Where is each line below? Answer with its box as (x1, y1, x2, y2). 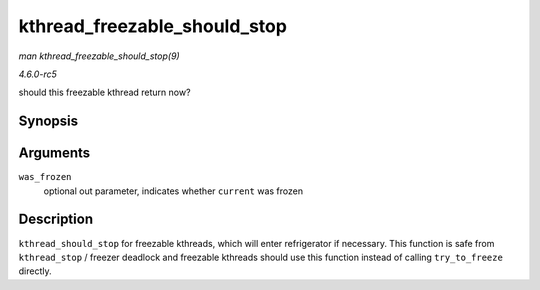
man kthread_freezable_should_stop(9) (18, 50, 180, 62)
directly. (18, 265, 52, 277)
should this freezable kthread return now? (18, 86, 191, 99)
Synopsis (18, 113, 79, 130)
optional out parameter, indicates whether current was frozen (43, 185, 304, 197)
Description (18, 211, 94, 228)
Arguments (18, 145, 91, 162)
